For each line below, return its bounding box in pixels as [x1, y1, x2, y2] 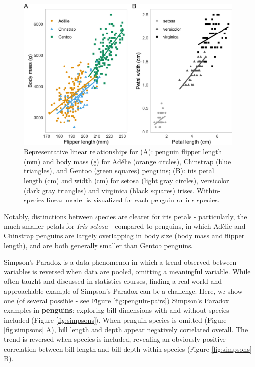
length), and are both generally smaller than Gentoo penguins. [4, 240, 193, 250]
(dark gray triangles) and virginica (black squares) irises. [24, 185, 195, 195]
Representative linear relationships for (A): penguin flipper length [24, 146, 222, 157]
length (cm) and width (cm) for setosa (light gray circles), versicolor [24, 175, 229, 186]
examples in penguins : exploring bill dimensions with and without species [4, 305, 229, 315]
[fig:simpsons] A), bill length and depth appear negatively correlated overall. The [4, 324, 248, 334]
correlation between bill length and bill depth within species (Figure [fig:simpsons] [4, 343, 252, 354]
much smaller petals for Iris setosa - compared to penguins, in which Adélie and [4, 221, 246, 231]
